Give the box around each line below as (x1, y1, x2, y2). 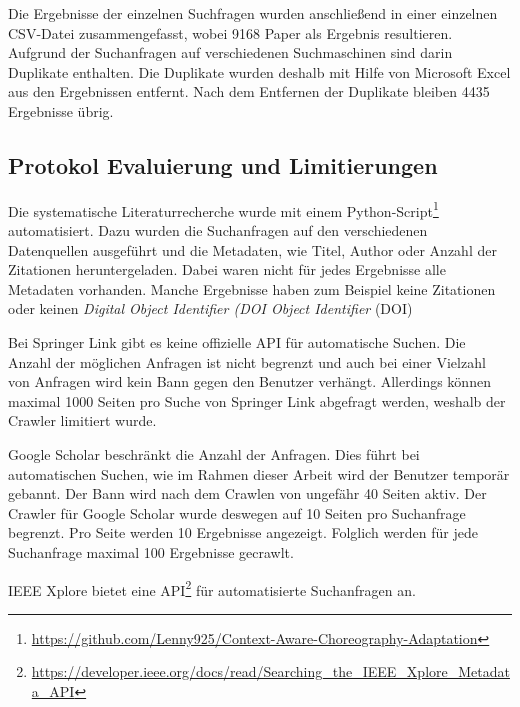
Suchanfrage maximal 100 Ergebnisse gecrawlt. (8, 541, 294, 562)
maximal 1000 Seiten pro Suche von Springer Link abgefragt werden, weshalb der (8, 390, 506, 411)
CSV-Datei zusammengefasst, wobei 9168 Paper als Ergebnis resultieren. (8, 22, 453, 43)
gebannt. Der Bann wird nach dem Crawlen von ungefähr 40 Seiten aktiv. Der (8, 483, 487, 504)
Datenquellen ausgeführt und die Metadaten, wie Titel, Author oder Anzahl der (8, 239, 497, 260)
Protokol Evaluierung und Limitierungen (8, 149, 438, 180)
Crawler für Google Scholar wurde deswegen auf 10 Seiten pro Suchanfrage (8, 502, 466, 523)
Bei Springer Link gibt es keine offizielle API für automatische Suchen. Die (8, 331, 466, 352)
